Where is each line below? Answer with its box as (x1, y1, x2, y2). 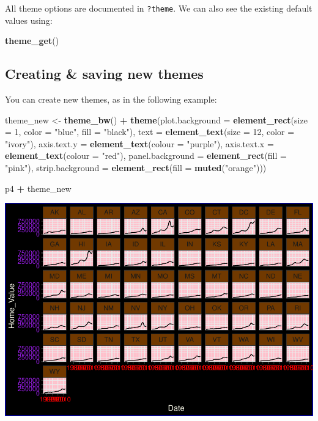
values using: (5, 13, 53, 26)
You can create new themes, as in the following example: (5, 93, 217, 106)
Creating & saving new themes (5, 64, 204, 83)
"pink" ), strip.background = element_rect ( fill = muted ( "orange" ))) (5, 161, 267, 174)
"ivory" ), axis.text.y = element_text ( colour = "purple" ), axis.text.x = (5, 137, 274, 150)
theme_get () (5, 34, 59, 47)
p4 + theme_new (5, 181, 72, 194)
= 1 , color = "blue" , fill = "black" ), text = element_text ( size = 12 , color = (5, 125, 295, 138)
